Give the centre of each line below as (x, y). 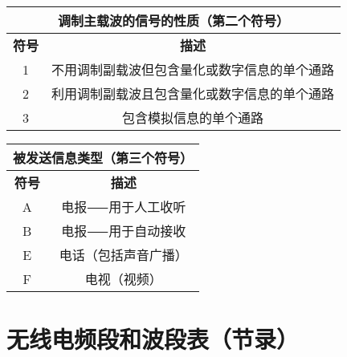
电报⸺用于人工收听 (124, 207)
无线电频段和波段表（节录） (153, 339)
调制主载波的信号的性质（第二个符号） (174, 20)
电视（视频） (123, 279)
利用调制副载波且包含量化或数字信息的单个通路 (193, 93)
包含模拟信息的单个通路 (193, 118)
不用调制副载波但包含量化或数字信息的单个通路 (193, 69)
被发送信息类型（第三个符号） (103, 158)
